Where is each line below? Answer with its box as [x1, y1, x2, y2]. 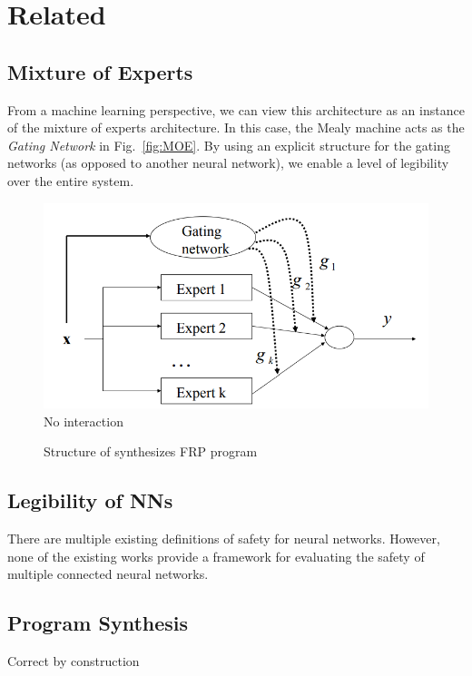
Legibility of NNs [7, 486, 173, 514]
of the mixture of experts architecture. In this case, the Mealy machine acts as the [7, 118, 465, 137]
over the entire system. [7, 171, 134, 190]
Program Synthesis [7, 609, 189, 637]
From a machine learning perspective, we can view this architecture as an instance [7, 100, 465, 119]
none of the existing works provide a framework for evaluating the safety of [7, 546, 425, 565]
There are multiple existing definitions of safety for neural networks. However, [7, 529, 440, 548]
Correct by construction [7, 652, 140, 671]
